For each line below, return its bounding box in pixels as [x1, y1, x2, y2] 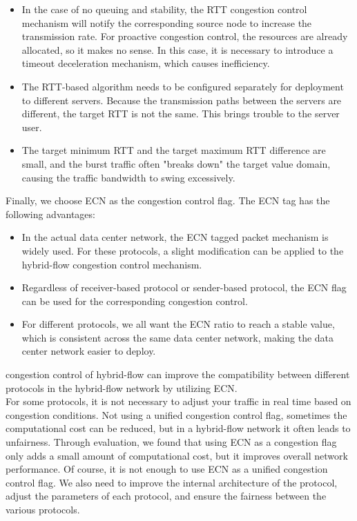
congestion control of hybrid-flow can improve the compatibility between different [6, 367, 350, 382]
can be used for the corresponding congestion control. [21, 293, 248, 308]
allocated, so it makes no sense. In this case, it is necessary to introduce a [21, 42, 334, 57]
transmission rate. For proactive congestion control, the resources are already [21, 29, 348, 43]
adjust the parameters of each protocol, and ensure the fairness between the [6, 489, 327, 503]
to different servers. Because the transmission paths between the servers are [21, 92, 342, 107]
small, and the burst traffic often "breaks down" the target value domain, [21, 156, 331, 170]
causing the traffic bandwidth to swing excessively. [21, 170, 235, 184]
